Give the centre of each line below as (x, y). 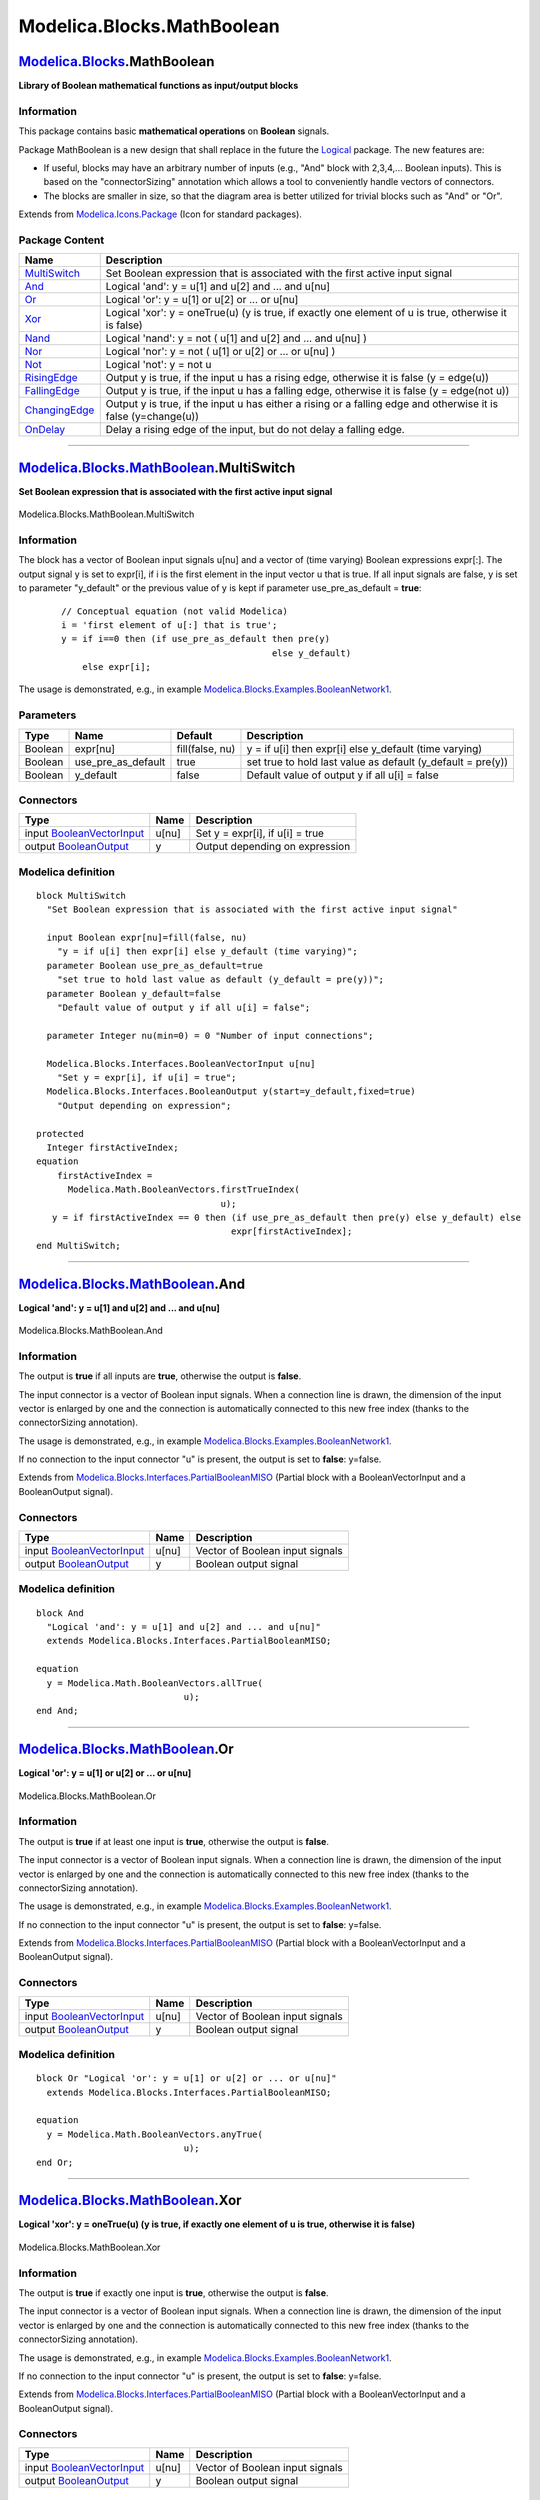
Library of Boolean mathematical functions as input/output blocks (158, 86)
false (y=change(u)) (152, 417)
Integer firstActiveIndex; (112, 1147)
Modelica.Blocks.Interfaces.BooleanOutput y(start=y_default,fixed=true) (231, 1091)
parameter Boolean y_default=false (134, 993)
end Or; (55, 2162)
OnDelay (44, 430)
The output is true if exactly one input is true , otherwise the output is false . (173, 2292)
